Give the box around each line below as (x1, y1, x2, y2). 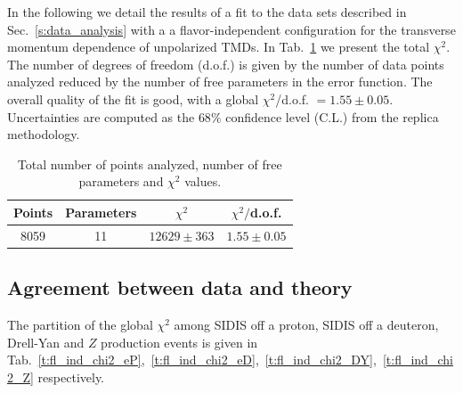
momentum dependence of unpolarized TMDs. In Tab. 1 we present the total (7, 37, 430, 56)
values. (184, 172, 222, 191)
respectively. (37, 367, 105, 386)
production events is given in (101, 332, 258, 351)
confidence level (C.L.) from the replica (225, 107, 439, 126)
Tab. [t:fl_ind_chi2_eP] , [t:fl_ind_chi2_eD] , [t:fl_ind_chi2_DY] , (7, 350, 377, 369)
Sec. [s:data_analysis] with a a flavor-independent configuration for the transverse (7, 20, 456, 38)
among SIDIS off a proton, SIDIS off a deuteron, (174, 315, 439, 334)
